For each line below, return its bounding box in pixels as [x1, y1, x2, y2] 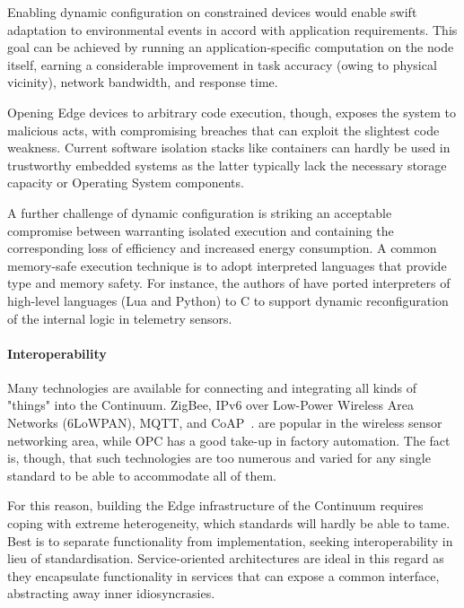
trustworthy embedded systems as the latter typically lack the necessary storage [7, 155, 447, 174]
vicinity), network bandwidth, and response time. [7, 73, 278, 91]
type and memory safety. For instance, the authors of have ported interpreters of [7, 274, 451, 292]
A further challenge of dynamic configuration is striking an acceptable [7, 203, 392, 221]
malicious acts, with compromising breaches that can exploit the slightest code [7, 120, 440, 139]
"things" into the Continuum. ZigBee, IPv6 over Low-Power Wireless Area [7, 395, 414, 414]
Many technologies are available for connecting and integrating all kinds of [7, 378, 417, 396]
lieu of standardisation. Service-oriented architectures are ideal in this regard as [7, 549, 444, 568]
